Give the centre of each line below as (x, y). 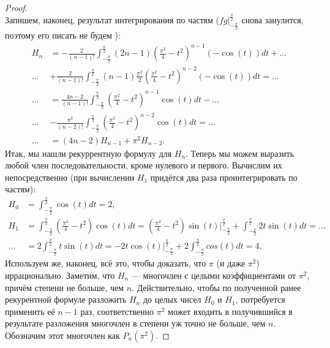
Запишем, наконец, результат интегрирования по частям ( (112, 19)
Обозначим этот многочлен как (62, 335)
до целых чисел (172, 299)
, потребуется (260, 299)
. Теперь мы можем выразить (240, 153)
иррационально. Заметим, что (60, 275)
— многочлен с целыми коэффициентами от (214, 275)
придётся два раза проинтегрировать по (224, 177)
